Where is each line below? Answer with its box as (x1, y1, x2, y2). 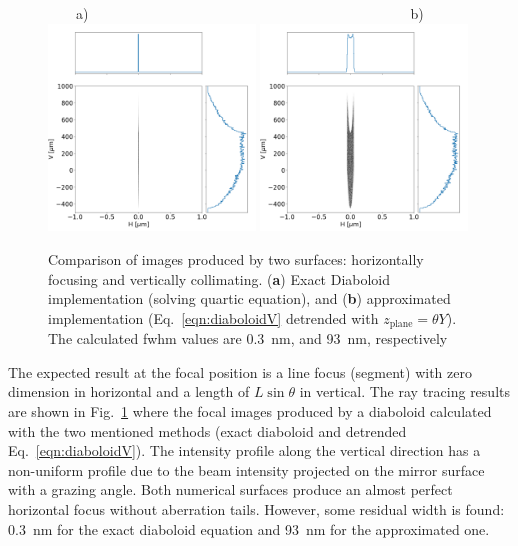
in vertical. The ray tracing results (299, 381, 510, 402)
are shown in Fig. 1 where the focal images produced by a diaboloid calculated (8, 400, 492, 421)
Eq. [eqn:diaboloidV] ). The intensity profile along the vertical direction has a (8, 440, 481, 461)
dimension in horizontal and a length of (8, 381, 250, 402)
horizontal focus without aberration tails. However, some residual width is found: (8, 498, 505, 519)
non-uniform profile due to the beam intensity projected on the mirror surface (8, 459, 485, 480)
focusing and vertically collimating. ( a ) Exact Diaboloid (48, 268, 391, 289)
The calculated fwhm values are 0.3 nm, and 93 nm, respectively (48, 328, 448, 349)
